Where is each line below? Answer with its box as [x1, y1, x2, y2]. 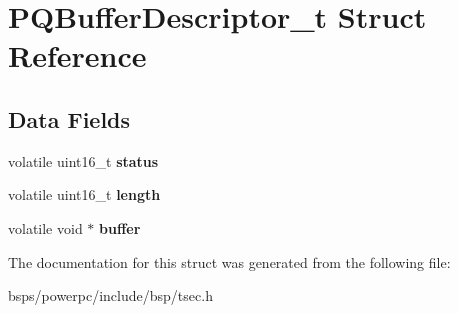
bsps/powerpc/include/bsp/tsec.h [8, 285, 213, 306]
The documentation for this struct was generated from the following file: [8, 251, 451, 272]
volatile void [8, 217, 83, 238]
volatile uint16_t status [8, 150, 159, 171]
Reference [8, 35, 147, 76]
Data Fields [8, 103, 131, 134]
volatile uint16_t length [8, 184, 161, 205]
